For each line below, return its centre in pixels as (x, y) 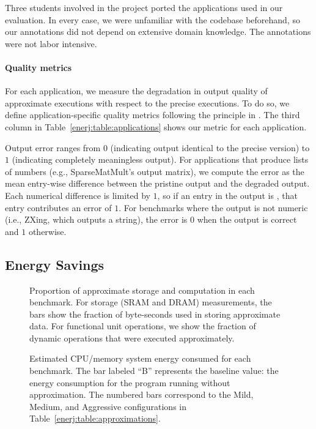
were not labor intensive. (51, 43)
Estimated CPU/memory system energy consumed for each (140, 358)
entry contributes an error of (58, 207)
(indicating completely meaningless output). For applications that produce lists (160, 159)
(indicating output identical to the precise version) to (210, 147)
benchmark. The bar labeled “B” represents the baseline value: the (154, 371)
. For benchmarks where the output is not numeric (213, 207)
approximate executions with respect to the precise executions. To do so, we (147, 103)
